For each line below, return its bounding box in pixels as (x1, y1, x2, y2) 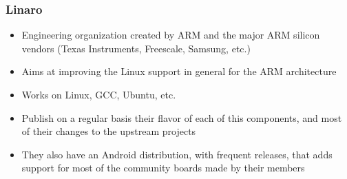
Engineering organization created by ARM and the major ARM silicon (21, 28, 320, 42)
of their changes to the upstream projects (21, 124, 196, 138)
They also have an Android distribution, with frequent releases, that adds (21, 147, 333, 161)
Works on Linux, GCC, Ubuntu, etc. (21, 87, 176, 101)
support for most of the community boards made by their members (21, 160, 305, 175)
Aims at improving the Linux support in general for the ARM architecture (21, 64, 337, 78)
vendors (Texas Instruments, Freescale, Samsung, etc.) (21, 41, 251, 55)
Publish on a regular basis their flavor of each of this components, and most (21, 110, 342, 125)
